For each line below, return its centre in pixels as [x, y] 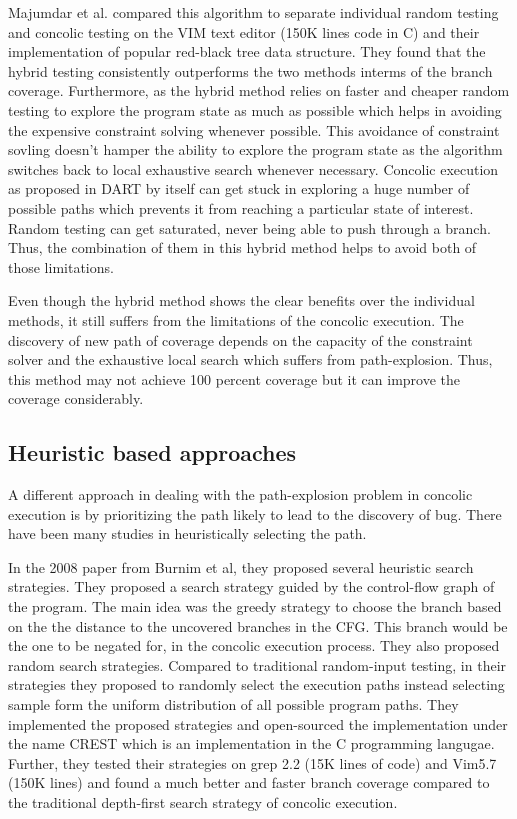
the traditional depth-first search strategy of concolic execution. [203, 801]
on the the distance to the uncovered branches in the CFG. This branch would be [258, 625]
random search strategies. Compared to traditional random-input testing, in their [257, 664]
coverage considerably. [76, 398]
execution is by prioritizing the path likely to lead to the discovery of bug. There [255, 513]
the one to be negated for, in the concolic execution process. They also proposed [254, 645]
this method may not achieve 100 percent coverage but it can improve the [234, 378]
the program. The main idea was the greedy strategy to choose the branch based [255, 606]
